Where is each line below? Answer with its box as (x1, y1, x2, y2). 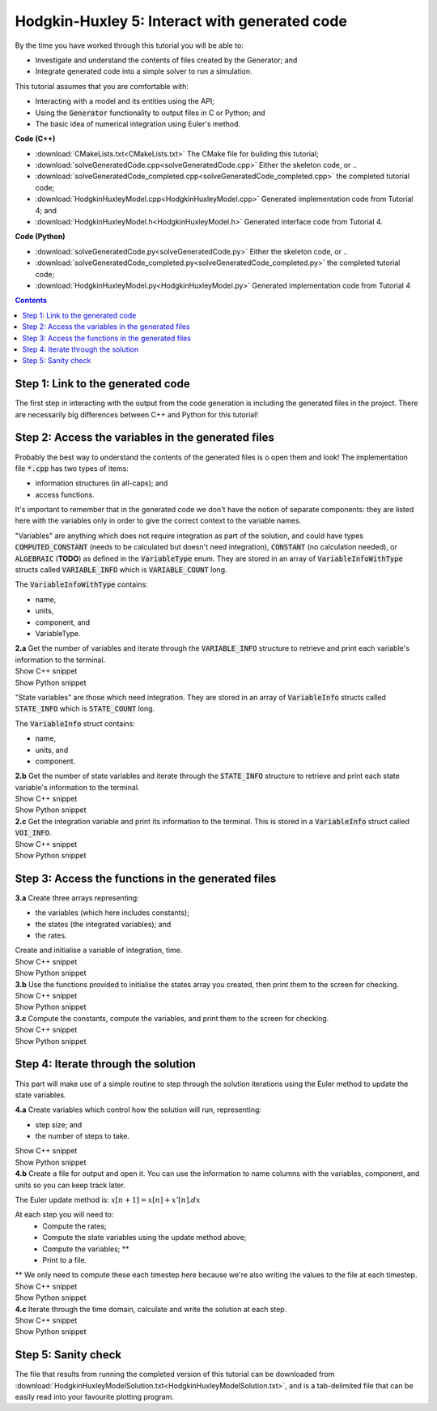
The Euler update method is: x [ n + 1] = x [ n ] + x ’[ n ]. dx (15, 1195, 202, 1205)
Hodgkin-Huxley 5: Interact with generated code (15, 12, 348, 30)
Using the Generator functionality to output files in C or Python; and (35, 108, 266, 118)
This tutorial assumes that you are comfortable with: (15, 81, 189, 91)
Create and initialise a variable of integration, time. (15, 945, 183, 956)
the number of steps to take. (35, 1131, 129, 1141)
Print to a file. (42, 1255, 87, 1264)
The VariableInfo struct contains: (15, 718, 135, 729)
